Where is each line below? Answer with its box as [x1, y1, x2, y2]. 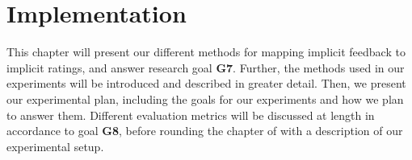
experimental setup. [6, 137, 104, 154]
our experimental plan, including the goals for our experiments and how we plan [6, 90, 404, 107]
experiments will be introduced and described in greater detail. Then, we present [6, 75, 406, 92]
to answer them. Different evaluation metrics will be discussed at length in [6, 106, 375, 123]
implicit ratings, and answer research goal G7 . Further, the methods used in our [6, 59, 405, 76]
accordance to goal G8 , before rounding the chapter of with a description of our [6, 122, 403, 139]
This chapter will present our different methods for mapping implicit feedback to [6, 43, 406, 60]
